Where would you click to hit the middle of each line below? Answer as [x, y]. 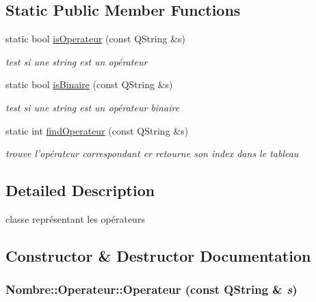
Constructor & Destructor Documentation [158, 255]
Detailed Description [80, 190]
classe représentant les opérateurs [75, 218]
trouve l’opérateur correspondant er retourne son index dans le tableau [152, 153]
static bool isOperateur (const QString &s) [95, 39]
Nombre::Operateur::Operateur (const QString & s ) [152, 289]
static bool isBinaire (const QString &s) [89, 84]
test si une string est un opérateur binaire [93, 107]
